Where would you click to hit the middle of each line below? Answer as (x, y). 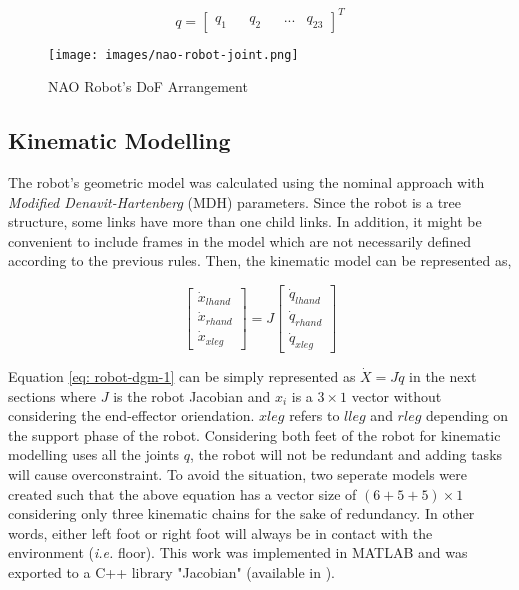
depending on (467, 415)
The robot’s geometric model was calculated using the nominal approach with (246, 181)
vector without (396, 395)
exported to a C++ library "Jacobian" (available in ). (171, 572)
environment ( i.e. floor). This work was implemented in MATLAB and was (238, 552)
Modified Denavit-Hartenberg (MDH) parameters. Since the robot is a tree (235, 201)
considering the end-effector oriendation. (131, 415)
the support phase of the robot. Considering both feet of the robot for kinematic (254, 434)
